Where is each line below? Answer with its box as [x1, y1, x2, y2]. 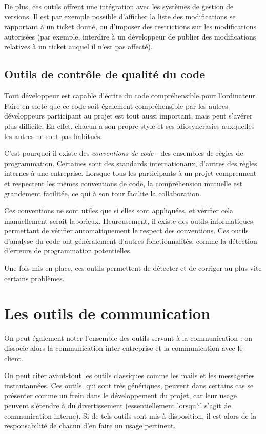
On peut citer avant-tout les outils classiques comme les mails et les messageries [4, 370, 255, 381]
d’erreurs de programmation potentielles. [4, 245, 132, 256]
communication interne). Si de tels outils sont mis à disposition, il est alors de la [4, 410, 257, 421]
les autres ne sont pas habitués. [4, 130, 103, 141]
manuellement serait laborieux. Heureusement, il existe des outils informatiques [4, 215, 253, 226]
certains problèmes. [4, 272, 65, 283]
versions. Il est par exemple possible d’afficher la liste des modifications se [4, 11, 236, 22]
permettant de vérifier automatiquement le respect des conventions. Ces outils [4, 225, 249, 236]
